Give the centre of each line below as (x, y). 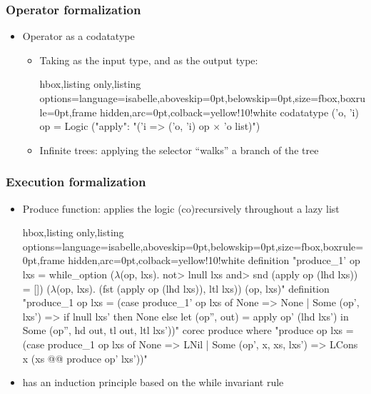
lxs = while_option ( (68, 274)
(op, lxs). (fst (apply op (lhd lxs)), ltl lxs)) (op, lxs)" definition (193, 288)
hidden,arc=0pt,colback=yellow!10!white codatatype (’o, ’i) (229, 112)
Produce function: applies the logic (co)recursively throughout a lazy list (181, 208)
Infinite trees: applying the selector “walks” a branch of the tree (179, 150)
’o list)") (242, 126)
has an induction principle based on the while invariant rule (153, 382)
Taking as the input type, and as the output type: (149, 60)
